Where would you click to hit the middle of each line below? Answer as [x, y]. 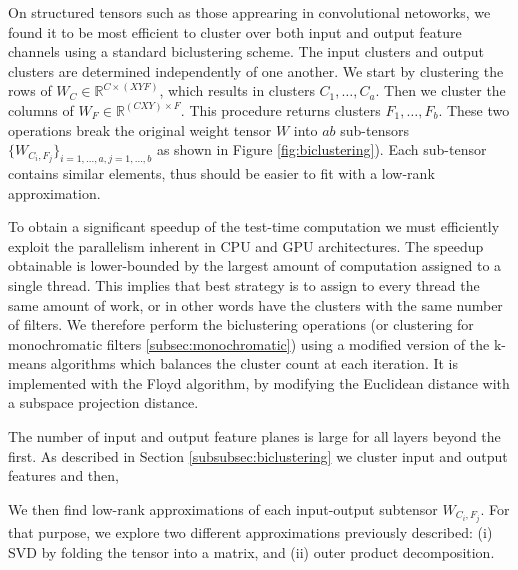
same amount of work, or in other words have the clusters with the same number [255, 304]
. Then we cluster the [440, 90]
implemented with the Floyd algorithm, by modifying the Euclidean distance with [259, 382]
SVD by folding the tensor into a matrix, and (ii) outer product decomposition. [251, 551]
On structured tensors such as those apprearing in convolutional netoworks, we [249, 12]
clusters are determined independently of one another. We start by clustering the [256, 70]
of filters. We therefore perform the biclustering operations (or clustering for [241, 324]
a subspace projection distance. [103, 402]
